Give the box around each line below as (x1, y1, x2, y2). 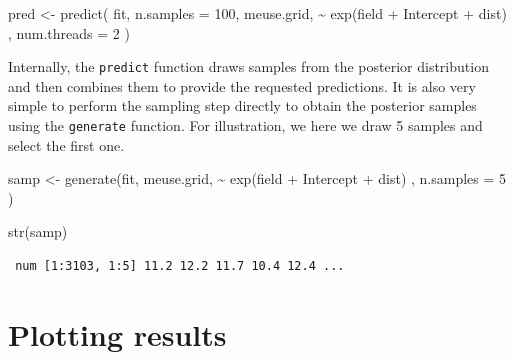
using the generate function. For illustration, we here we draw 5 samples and (8, 115, 483, 136)
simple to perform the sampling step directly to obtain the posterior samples (8, 95, 477, 116)
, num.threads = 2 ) (8, 22, 130, 43)
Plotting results (8, 313, 227, 354)
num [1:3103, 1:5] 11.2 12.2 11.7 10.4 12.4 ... (15, 259, 345, 274)
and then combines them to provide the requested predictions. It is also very (8, 75, 476, 96)
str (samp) (8, 221, 68, 242)
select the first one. (8, 134, 125, 155)
